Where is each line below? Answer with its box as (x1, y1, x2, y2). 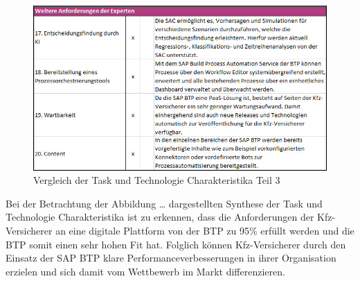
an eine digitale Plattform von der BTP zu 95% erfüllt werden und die (55, 223, 354, 237)
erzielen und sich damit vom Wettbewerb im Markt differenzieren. (6, 264, 285, 278)
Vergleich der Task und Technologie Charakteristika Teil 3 (33, 173, 280, 187)
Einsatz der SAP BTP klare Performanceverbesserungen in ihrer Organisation (6, 250, 336, 265)
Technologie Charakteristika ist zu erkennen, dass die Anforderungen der (6, 210, 314, 224)
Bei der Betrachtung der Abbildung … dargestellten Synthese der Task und (6, 196, 323, 210)
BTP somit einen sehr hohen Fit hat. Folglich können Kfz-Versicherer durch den (6, 237, 346, 251)
